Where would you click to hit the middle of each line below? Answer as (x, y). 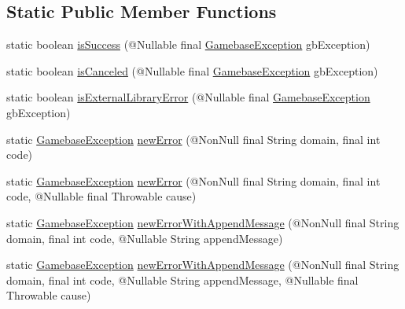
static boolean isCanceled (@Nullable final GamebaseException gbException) (192, 70)
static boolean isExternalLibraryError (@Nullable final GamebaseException (188, 97)
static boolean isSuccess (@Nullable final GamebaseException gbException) (188, 44)
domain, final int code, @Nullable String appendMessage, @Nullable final (182, 280)
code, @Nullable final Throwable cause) (101, 196)
